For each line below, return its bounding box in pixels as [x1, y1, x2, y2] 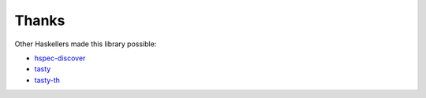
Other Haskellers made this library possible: [14, 39, 157, 49]
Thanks [14, 12, 65, 29]
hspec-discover [34, 53, 86, 63]
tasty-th [34, 75, 61, 85]
